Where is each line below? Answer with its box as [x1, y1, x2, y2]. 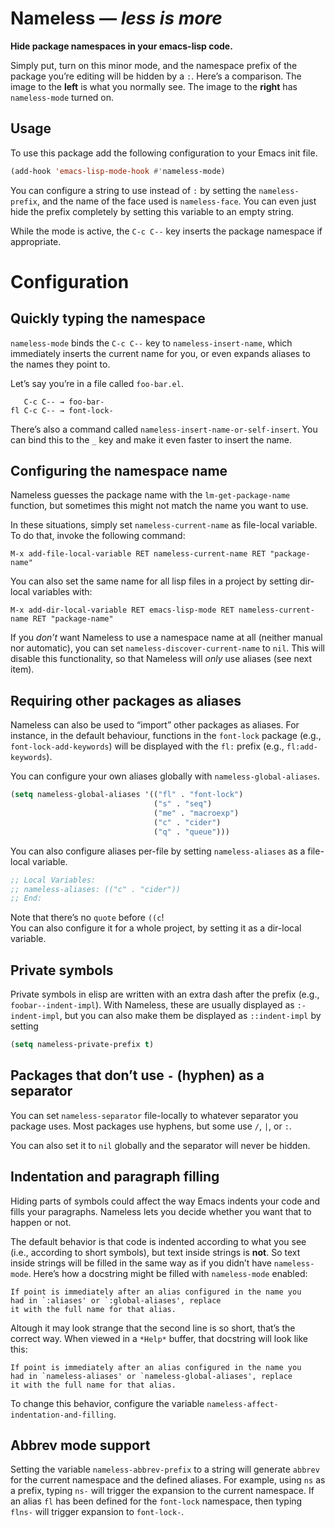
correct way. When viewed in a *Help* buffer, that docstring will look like [10, 1332, 308, 1344]
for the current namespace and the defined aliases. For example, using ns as [10, 1474, 326, 1486]
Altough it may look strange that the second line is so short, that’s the [10, 1322, 296, 1334]
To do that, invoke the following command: [10, 530, 186, 542]
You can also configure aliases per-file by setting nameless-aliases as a [10, 845, 306, 857]
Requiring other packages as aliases [10, 692, 242, 709]
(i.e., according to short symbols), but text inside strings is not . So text [10, 1246, 301, 1258]
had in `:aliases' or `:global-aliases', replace [10, 1295, 222, 1306]
